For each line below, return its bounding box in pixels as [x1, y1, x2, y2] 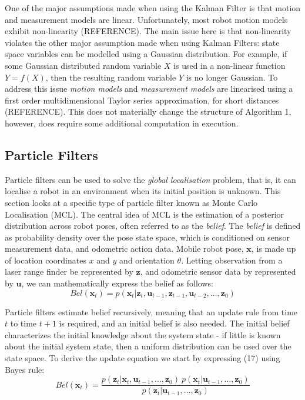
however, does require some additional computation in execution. [5, 116, 239, 129]
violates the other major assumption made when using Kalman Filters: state [5, 36, 280, 48]
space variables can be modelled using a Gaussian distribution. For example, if [5, 48, 287, 60]
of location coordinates [5, 254, 86, 266]
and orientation [119, 254, 175, 266]
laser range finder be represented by [5, 265, 133, 278]
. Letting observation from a [181, 254, 283, 266]
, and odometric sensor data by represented [140, 265, 296, 278]
